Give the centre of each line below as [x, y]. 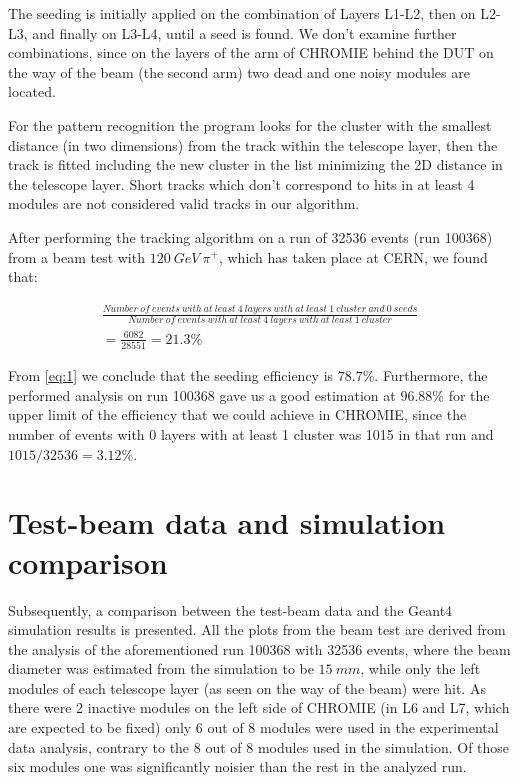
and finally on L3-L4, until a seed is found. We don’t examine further [244, 32]
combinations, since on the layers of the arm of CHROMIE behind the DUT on [251, 52]
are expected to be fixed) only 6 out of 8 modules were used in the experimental [253, 727]
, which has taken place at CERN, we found [353, 256]
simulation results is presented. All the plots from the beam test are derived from [257, 629]
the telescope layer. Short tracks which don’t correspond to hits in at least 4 [241, 183]
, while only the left [420, 668]
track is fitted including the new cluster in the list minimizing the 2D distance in [255, 164]
